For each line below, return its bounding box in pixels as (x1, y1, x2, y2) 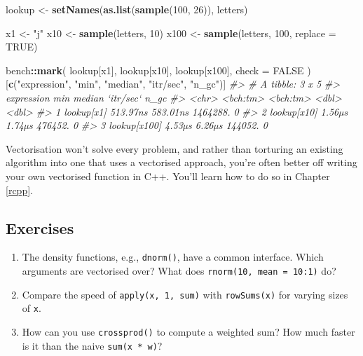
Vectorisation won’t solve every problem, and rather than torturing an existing (6, 141, 343, 156)
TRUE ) (6, 39, 38, 54)
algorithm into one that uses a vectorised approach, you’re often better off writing (6, 155, 357, 170)
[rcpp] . (6, 182, 33, 197)
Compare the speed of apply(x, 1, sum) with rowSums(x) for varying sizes (22, 287, 348, 301)
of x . (22, 301, 41, 315)
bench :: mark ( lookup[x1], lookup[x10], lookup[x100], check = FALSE (6, 62, 304, 77)
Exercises (6, 217, 74, 238)
